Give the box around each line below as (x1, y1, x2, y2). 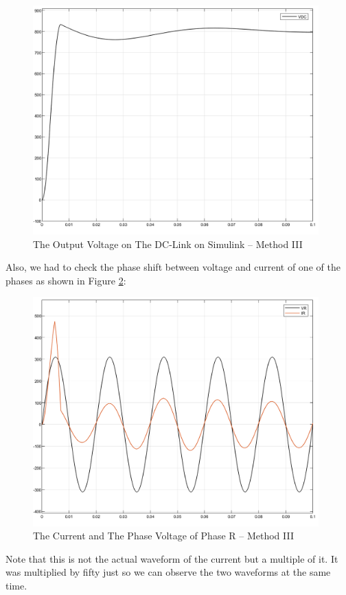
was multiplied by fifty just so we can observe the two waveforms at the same (5, 565, 331, 579)
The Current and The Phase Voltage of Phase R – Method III (33, 528, 294, 543)
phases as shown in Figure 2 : (5, 273, 126, 287)
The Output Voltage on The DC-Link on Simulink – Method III (33, 236, 303, 251)
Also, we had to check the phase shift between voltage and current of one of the (5, 260, 341, 274)
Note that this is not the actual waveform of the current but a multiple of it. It (5, 551, 338, 565)
